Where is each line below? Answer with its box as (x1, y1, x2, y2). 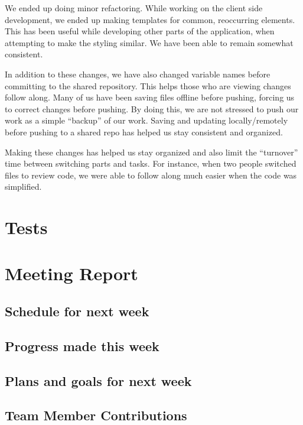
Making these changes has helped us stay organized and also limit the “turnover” (5, 145, 298, 158)
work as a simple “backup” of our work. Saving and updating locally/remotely (5, 114, 288, 126)
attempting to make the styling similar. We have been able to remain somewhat (5, 36, 294, 48)
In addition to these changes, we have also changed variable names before (5, 67, 271, 80)
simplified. (5, 180, 42, 193)
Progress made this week (5, 336, 159, 355)
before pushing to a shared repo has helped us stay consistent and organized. (5, 125, 283, 138)
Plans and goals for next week (5, 371, 192, 390)
